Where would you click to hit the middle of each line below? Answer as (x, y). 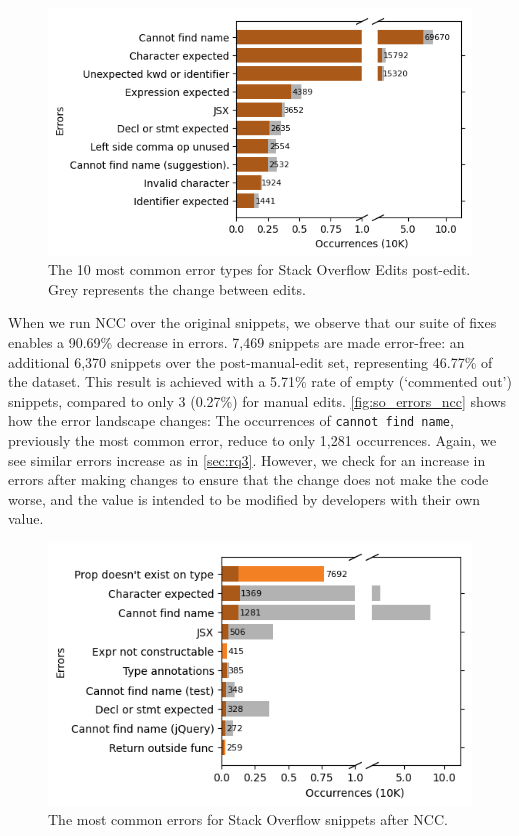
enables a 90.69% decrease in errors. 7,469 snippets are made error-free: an (236, 341)
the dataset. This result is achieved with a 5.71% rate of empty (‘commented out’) (260, 381)
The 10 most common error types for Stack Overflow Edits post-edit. (259, 269)
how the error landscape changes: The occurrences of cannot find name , (231, 420)
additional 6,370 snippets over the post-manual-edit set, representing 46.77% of (250, 361)
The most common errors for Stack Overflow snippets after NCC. (248, 819)
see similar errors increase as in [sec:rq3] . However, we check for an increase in (247, 459)
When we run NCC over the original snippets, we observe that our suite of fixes (252, 322)
